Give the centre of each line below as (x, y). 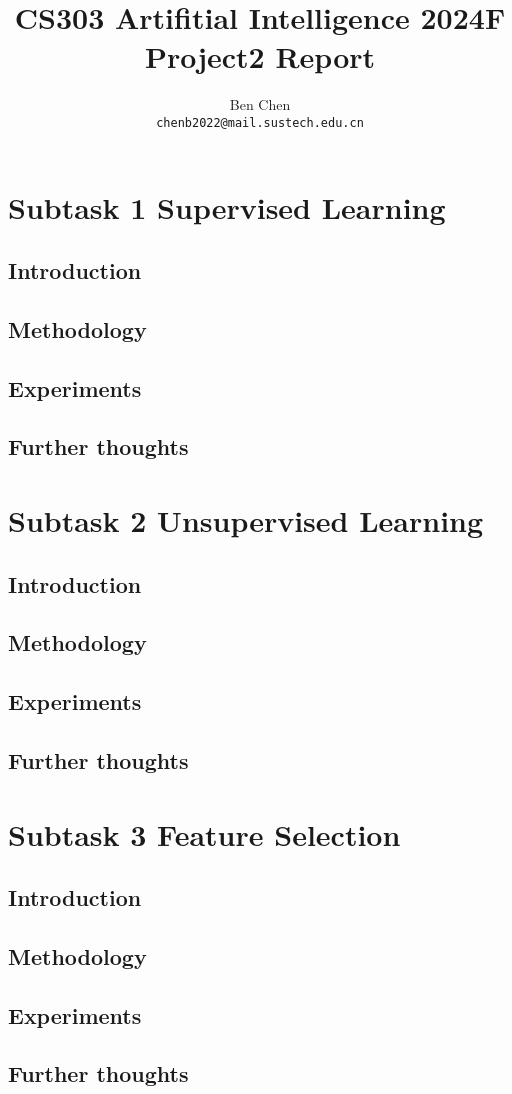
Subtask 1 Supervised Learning (227, 206)
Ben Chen (260, 104)
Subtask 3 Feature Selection (204, 833)
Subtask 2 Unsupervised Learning (246, 520)
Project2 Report (260, 56)
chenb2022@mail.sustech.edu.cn (260, 122)
